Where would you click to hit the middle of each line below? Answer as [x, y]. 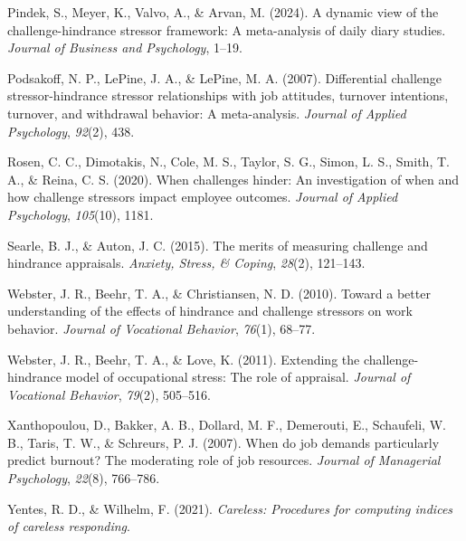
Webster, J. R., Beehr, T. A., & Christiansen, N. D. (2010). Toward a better [219, 293]
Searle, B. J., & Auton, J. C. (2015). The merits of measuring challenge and [218, 245]
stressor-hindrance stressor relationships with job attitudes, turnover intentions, [228, 95]
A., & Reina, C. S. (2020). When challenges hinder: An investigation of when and [233, 179]
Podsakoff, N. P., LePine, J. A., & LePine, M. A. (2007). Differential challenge [225, 77]
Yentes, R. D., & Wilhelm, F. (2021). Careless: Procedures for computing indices [230, 508]
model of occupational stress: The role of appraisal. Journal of [238, 377]
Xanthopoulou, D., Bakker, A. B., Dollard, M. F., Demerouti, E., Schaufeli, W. [227, 425]
